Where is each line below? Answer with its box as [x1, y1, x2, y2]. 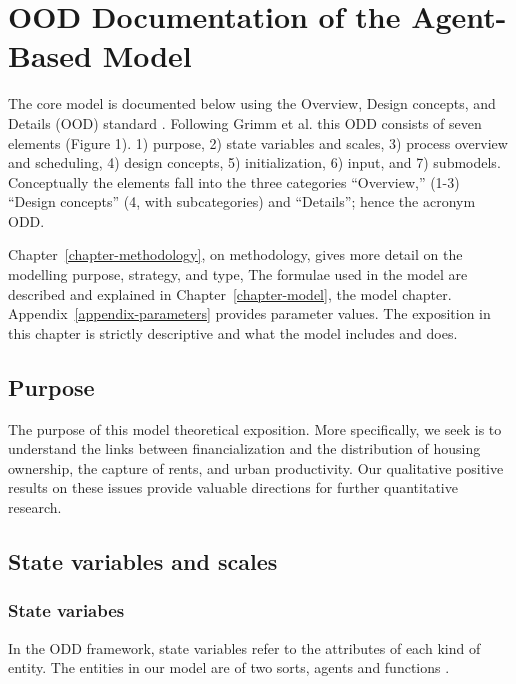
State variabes [8, 598, 125, 623]
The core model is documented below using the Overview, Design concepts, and [8, 93, 496, 114]
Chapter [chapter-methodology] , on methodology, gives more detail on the [8, 244, 463, 265]
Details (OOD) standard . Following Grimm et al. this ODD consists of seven [8, 112, 482, 133]
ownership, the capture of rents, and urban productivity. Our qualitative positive [8, 457, 504, 478]
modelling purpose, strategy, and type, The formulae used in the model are [8, 264, 468, 285]
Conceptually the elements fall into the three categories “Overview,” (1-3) [8, 171, 460, 192]
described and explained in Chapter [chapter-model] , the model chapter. [8, 283, 452, 304]
